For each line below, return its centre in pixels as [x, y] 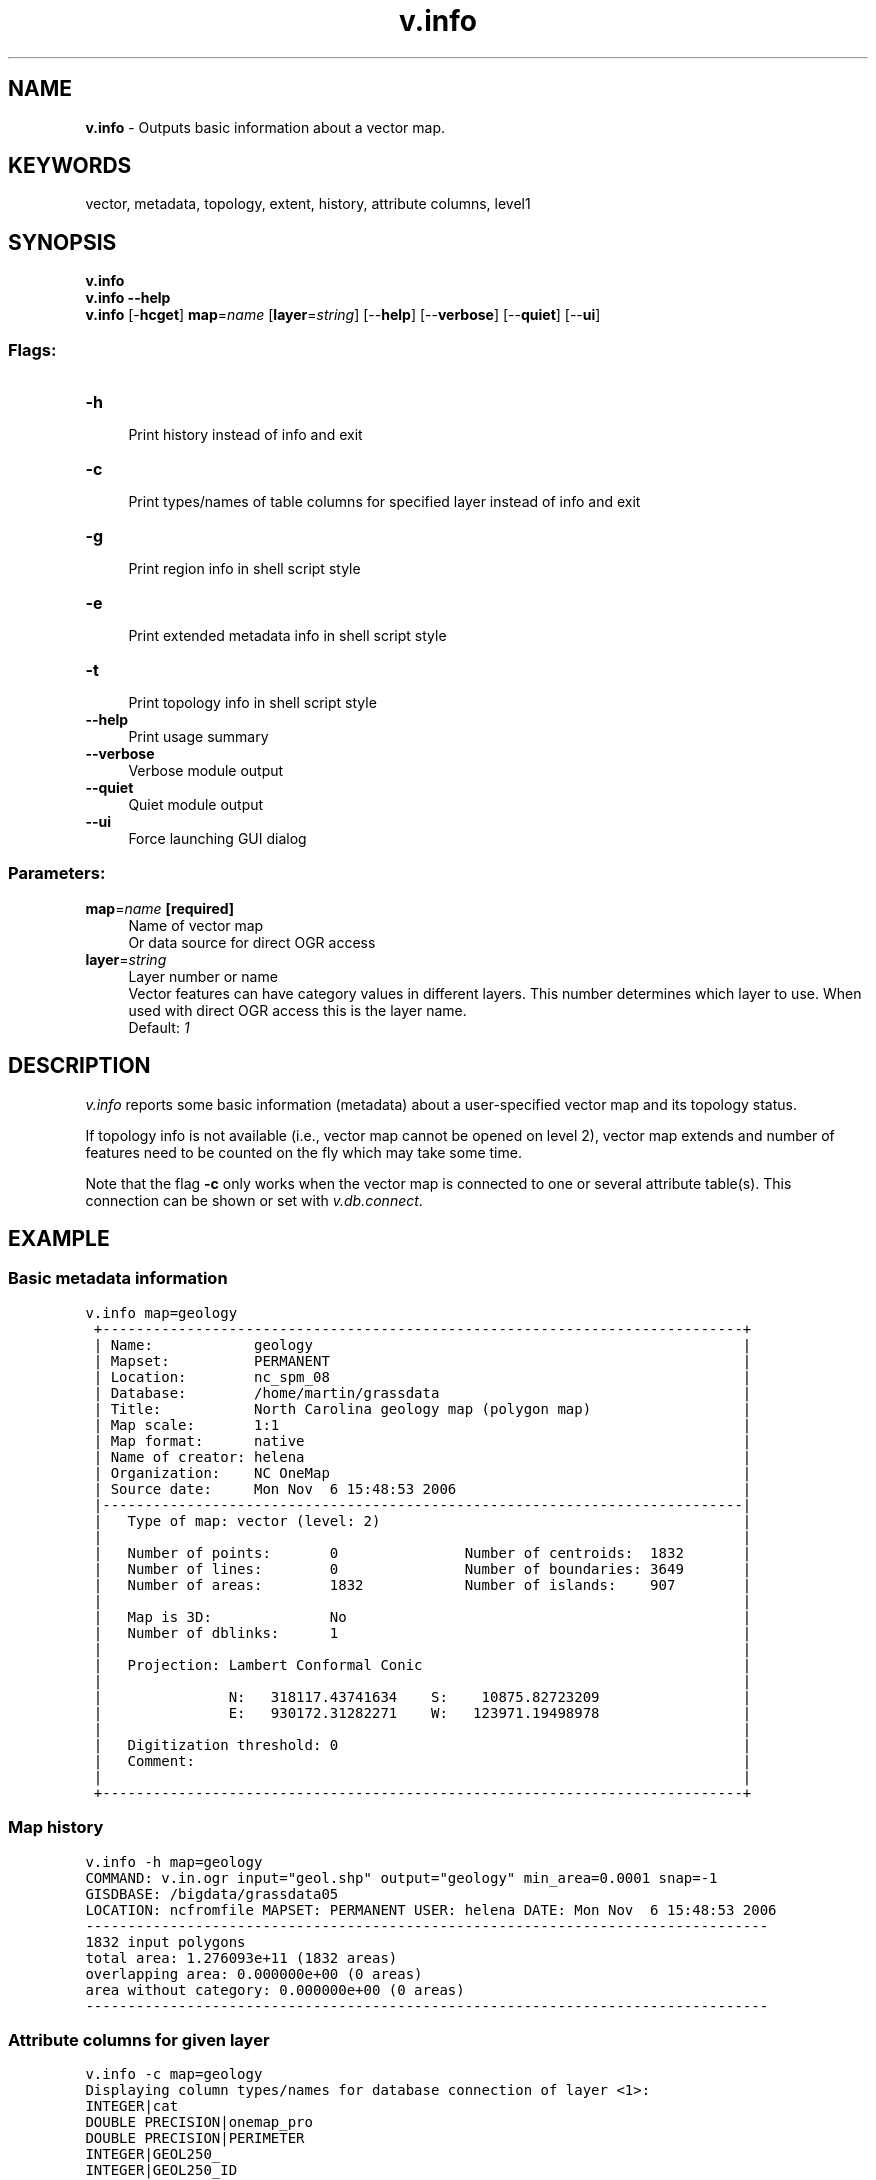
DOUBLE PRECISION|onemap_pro [199, 2122]
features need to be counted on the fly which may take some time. [303, 1152]
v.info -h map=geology [174, 1861]
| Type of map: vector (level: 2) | [422, 1520]
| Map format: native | [422, 1440]
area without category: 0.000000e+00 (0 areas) [275, 1989]
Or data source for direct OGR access [252, 942]
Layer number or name [203, 976]
